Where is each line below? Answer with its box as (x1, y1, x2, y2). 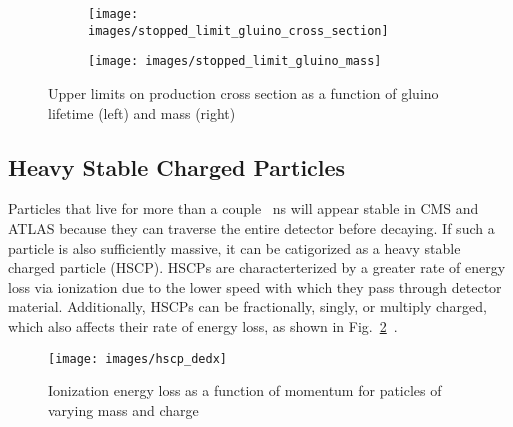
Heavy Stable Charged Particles (8, 151, 346, 182)
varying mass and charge (48, 399, 199, 420)
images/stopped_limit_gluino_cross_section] (88, 23, 389, 38)
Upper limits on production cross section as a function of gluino (48, 82, 439, 103)
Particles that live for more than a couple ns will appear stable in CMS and (8, 198, 479, 219)
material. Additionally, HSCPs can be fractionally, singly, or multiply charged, (8, 296, 487, 317)
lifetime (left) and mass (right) (48, 102, 236, 123)
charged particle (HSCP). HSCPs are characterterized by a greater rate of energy (8, 257, 506, 278)
